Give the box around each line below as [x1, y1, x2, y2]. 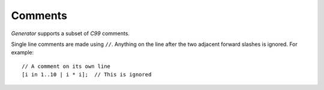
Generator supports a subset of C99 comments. [11, 30, 130, 37]
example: [11, 49, 34, 56]
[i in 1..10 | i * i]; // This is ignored [22, 72, 152, 78]
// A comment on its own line [22, 63, 111, 70]
